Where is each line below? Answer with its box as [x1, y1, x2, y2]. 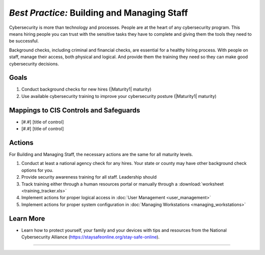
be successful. [9, 38, 39, 44]
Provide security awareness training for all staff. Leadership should [21, 174, 157, 180]
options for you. [21, 167, 53, 173]
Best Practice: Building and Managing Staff [9, 7, 188, 18]
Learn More [9, 214, 45, 223]
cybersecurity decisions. [9, 61, 59, 67]
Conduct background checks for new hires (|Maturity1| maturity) [21, 86, 152, 93]
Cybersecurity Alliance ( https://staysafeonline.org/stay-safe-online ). [21, 234, 159, 240]
